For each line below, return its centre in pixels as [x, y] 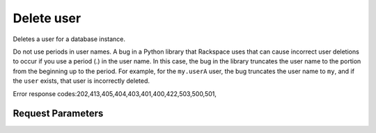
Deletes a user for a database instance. [69, 39]
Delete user [47, 18]
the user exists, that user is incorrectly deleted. [81, 81]
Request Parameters [58, 114]
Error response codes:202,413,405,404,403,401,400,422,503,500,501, [115, 93]
